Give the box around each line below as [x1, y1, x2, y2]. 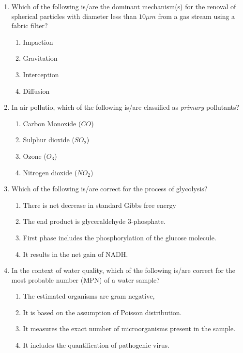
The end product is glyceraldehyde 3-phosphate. [23, 216, 166, 226]
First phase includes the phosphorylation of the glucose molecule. [23, 232, 216, 242]
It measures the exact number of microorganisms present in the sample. [23, 323, 236, 334]
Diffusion [23, 85, 50, 96]
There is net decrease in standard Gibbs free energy [23, 200, 176, 210]
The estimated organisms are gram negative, [23, 291, 155, 301]
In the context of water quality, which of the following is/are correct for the [11, 265, 236, 275]
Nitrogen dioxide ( [23, 167, 77, 177]
